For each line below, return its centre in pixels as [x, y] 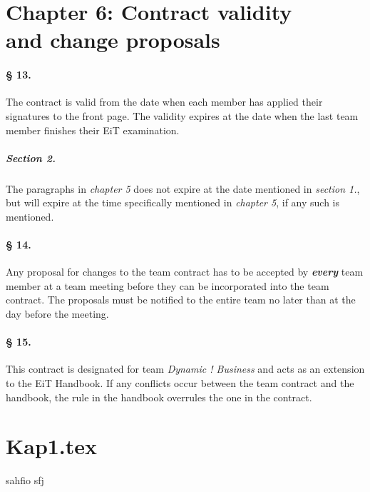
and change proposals [113, 40]
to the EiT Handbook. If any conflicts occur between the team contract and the [180, 383]
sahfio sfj [25, 480]
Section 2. [31, 157]
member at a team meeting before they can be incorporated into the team [168, 285]
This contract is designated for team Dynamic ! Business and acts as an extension [185, 369]
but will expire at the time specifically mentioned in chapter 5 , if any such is [173, 202]
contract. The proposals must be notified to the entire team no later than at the [181, 300]
